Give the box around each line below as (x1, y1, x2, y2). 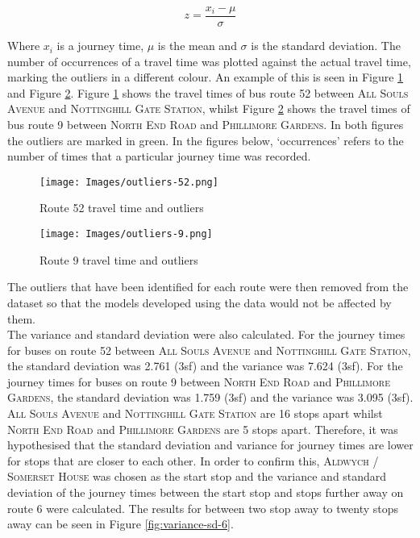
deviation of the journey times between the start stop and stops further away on (7, 484, 404, 501)
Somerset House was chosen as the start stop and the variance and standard (7, 468, 387, 485)
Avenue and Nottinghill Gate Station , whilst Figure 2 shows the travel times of (7, 100, 410, 117)
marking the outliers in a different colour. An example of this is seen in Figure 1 (7, 69, 404, 85)
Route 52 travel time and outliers (40, 199, 204, 216)
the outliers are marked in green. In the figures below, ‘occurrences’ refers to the (7, 131, 404, 148)
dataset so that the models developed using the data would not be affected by (7, 294, 392, 311)
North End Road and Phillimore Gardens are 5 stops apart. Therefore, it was (7, 420, 398, 437)
